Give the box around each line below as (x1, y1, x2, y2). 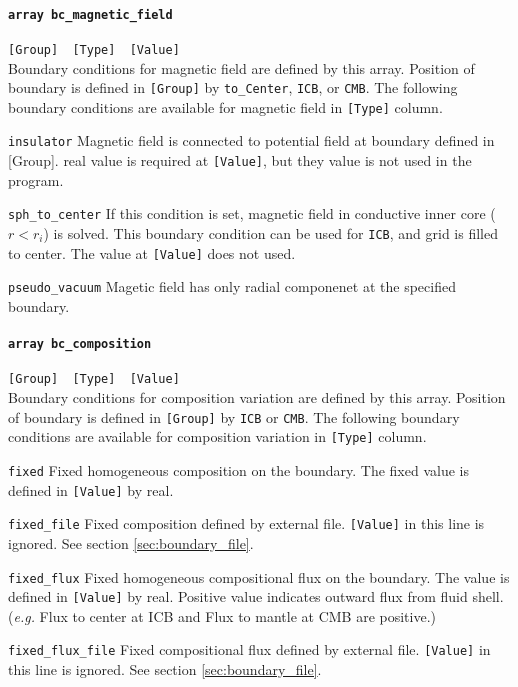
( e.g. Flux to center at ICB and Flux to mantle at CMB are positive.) (8, 605, 437, 626)
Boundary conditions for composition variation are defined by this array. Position (8, 387, 506, 408)
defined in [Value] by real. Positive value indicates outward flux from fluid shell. (8, 586, 504, 607)
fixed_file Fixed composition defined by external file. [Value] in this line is (8, 513, 485, 534)
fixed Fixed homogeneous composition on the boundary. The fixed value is (8, 459, 469, 480)
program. (8, 169, 64, 190)
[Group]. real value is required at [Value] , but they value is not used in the (8, 150, 472, 171)
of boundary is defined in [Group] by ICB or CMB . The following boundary (8, 406, 460, 427)
